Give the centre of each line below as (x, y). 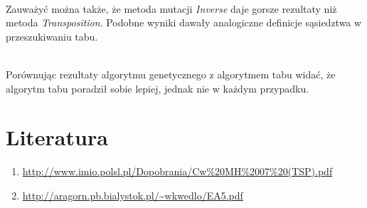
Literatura (57, 137)
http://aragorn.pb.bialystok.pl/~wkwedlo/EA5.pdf (133, 195)
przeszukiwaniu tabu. (52, 36)
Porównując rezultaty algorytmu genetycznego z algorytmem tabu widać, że (171, 74)
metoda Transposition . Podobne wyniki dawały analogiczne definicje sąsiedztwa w (184, 22)
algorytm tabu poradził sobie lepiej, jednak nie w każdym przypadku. (158, 88)
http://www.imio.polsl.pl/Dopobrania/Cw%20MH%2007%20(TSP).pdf (177, 171)
